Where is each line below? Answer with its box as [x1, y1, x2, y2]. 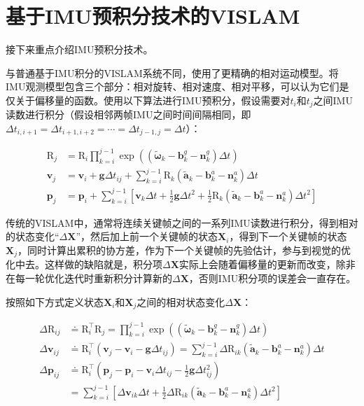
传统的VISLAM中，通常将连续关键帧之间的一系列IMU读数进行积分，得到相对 [6, 215, 358, 230]
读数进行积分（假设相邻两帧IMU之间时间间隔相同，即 [6, 107, 251, 122]
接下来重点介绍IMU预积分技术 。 [6, 42, 153, 57]
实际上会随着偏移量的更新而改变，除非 [178, 257, 356, 272]
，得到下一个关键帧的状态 [229, 229, 347, 244]
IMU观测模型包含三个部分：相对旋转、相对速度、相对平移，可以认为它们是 [6, 79, 349, 94]
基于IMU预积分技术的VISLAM [6, 1, 300, 30]
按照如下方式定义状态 [6, 294, 104, 309]
